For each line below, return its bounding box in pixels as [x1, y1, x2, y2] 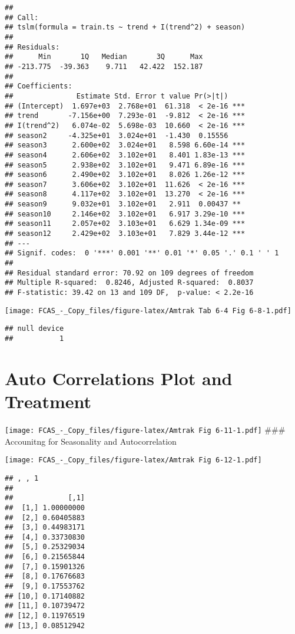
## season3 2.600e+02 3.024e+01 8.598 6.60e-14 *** [5, 141, 246, 150]
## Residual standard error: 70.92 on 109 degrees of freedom [5, 268, 254, 277]
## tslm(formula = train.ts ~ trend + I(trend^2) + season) [5, 23, 246, 32]
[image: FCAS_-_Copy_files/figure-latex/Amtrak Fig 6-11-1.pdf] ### [5, 423, 286, 435]
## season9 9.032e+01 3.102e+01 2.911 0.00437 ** [5, 200, 241, 209]
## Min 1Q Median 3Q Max [5, 52, 203, 61]
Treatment [5, 389, 92, 413]
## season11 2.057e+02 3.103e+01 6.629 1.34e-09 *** [5, 219, 246, 228]
